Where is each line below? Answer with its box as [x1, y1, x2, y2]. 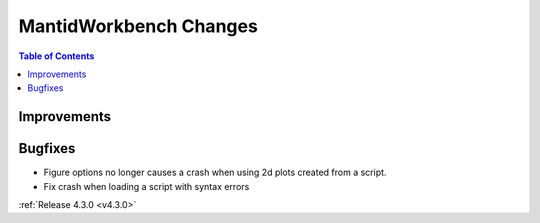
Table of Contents [18, 50, 95, 62]
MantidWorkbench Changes [18, 15, 259, 37]
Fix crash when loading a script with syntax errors [43, 180, 250, 192]
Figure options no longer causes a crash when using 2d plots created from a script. [43, 166, 387, 179]
